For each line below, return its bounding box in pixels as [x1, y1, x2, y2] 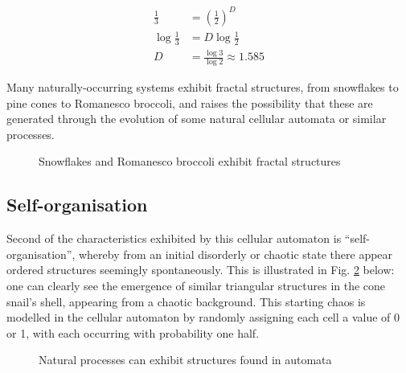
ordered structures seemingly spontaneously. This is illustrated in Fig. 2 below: [6, 261, 395, 278]
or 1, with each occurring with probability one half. [6, 324, 260, 341]
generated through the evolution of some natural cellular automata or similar [6, 110, 387, 127]
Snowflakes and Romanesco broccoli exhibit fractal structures [39, 153, 341, 170]
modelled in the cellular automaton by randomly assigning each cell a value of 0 [6, 309, 400, 326]
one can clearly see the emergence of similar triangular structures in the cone [6, 277, 386, 294]
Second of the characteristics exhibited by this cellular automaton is [6, 230, 342, 247]
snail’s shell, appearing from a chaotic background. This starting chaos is [6, 293, 366, 309]
